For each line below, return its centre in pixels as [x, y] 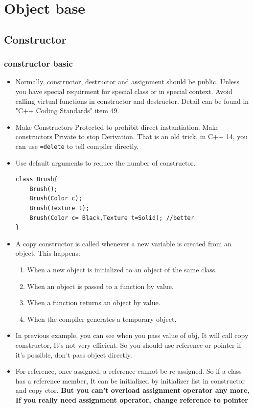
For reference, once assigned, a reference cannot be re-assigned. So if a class [128, 371]
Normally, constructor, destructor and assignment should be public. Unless [127, 82]
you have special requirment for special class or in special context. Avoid [124, 91]
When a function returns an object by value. [94, 302]
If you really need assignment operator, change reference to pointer [132, 399]
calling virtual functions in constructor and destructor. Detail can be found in [132, 101]
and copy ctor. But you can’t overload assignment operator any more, [132, 390]
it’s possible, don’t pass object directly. [74, 354]
